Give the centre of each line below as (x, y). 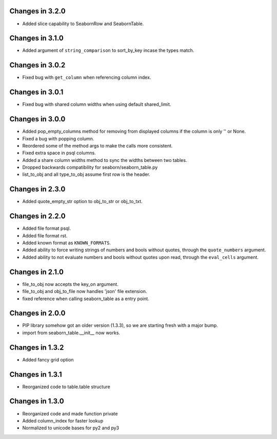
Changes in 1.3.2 (37, 347)
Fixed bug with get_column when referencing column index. (87, 78)
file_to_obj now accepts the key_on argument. (71, 284)
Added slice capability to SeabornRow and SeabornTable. (83, 24)
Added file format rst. (45, 235)
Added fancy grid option (48, 359)
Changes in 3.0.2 (37, 65)
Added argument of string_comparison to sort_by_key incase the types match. (108, 50)
